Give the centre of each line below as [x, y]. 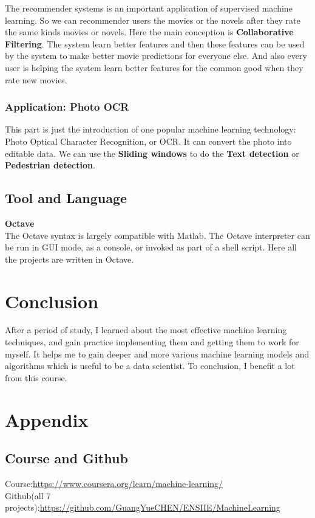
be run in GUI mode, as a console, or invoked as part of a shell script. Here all [151, 247]
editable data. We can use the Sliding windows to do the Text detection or [152, 153]
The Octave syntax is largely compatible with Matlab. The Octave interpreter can [157, 235]
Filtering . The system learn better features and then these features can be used [155, 43]
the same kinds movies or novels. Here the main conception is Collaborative [149, 32]
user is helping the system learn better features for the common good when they [154, 67]
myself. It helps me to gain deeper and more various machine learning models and [157, 354]
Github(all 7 [28, 495]
